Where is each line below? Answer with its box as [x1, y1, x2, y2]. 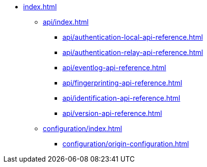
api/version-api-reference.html [62, 109, 162, 117]
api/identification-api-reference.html [62, 94, 180, 102]
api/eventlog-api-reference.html [62, 63, 166, 72]
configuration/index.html [43, 124, 122, 133]
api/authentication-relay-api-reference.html [62, 48, 203, 56]
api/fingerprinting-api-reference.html [62, 79, 182, 87]
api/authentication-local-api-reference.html [62, 33, 203, 41]
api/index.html [43, 18, 89, 26]
